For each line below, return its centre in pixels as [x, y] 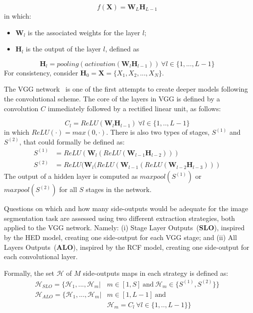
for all [68, 189]
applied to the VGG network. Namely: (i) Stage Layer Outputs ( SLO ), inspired [124, 228]
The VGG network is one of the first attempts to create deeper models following [126, 89]
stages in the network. [119, 189]
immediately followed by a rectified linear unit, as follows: [134, 108]
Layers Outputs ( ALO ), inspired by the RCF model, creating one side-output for [127, 247]
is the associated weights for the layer [84, 32]
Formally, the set [29, 273]
